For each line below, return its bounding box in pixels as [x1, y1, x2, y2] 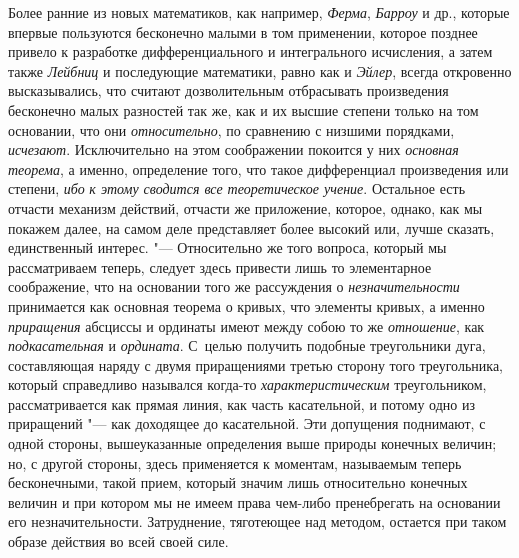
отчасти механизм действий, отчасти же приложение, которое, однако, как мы [8, 197, 483, 218]
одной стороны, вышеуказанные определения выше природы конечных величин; [8, 433, 497, 454]
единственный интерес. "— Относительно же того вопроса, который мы [8, 237, 447, 258]
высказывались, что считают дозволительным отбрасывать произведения [8, 80, 449, 101]
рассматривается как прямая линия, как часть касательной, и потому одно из [8, 393, 475, 414]
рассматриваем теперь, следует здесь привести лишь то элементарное [8, 256, 432, 277]
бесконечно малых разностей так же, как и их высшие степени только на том [8, 99, 479, 120]
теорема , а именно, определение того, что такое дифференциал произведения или [8, 158, 509, 179]
